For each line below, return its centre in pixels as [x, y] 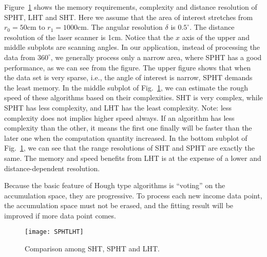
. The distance [212, 27]
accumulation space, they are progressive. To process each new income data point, [133, 195]
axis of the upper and [216, 37]
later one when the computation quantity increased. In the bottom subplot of [126, 137]
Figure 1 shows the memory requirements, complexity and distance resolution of [131, 7]
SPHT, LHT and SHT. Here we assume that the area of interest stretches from [129, 17]
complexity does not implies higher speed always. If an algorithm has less [119, 117]
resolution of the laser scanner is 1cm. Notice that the [89, 37]
